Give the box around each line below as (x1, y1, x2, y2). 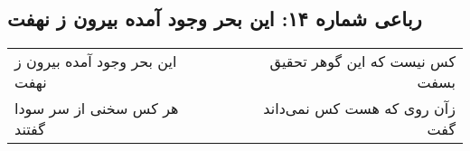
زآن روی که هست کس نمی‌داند (263, 98, 456, 119)
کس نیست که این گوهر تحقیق (269, 51, 456, 72)
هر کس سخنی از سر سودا (14, 98, 179, 119)
